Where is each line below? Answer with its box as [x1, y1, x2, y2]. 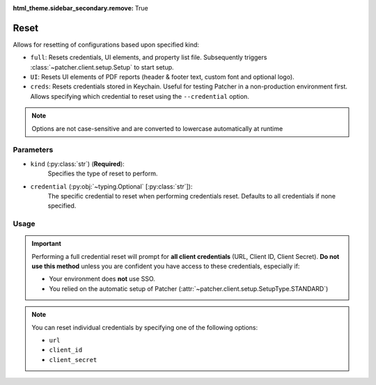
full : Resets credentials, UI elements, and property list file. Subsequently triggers [30, 53, 267, 62]
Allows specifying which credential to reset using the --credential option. [30, 92, 250, 100]
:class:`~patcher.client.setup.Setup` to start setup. [30, 63, 174, 71]
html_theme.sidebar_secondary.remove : [13, 4, 134, 12]
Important [31, 239, 62, 248]
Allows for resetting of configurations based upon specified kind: [13, 40, 200, 49]
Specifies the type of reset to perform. [47, 169, 158, 178]
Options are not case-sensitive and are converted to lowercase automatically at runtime [31, 124, 283, 132]
